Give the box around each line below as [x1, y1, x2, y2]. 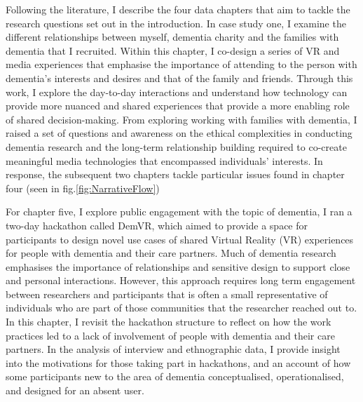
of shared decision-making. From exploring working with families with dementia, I [6, 112, 357, 126]
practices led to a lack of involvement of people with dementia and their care [6, 328, 335, 342]
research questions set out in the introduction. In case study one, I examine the [6, 15, 346, 30]
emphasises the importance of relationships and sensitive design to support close [6, 259, 350, 274]
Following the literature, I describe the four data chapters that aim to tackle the [6, 2, 350, 16]
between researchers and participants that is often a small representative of [6, 286, 328, 301]
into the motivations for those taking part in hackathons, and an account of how [6, 355, 351, 370]
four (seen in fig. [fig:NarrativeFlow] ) [6, 180, 160, 195]
